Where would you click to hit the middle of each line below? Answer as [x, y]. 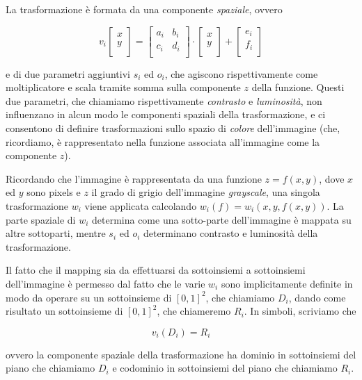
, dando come [317, 297]
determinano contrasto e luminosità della [231, 233]
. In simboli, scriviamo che [300, 311]
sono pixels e [54, 192]
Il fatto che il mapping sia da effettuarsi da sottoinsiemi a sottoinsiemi [156, 270]
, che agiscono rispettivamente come [241, 73]
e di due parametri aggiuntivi [68, 73]
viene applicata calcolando [141, 205]
